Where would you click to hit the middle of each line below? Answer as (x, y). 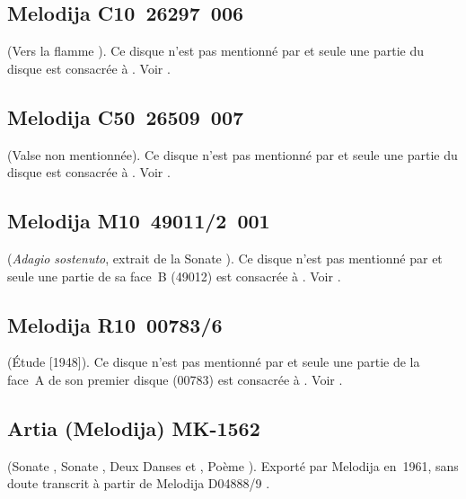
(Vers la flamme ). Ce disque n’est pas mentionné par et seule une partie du (216, 51)
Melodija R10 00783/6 (115, 324)
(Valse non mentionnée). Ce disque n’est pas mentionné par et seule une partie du (233, 154)
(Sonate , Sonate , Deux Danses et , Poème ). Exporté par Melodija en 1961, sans (233, 465)
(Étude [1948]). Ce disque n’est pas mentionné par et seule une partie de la (214, 362)
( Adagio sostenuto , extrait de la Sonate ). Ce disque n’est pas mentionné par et (225, 258)
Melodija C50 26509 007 (126, 116)
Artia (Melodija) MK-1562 (134, 428)
